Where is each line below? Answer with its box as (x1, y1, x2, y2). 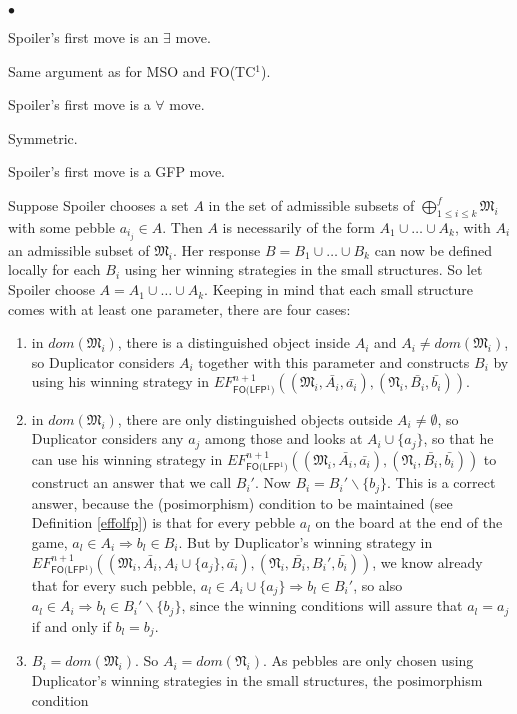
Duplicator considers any (31, 428, 184, 449)
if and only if (31, 615, 111, 636)
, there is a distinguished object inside (117, 332, 350, 353)
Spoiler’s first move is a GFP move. (8, 161, 225, 182)
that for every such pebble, (31, 574, 197, 595)
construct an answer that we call (31, 472, 232, 493)
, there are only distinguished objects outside (117, 408, 393, 429)
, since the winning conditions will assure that (181, 595, 463, 616)
